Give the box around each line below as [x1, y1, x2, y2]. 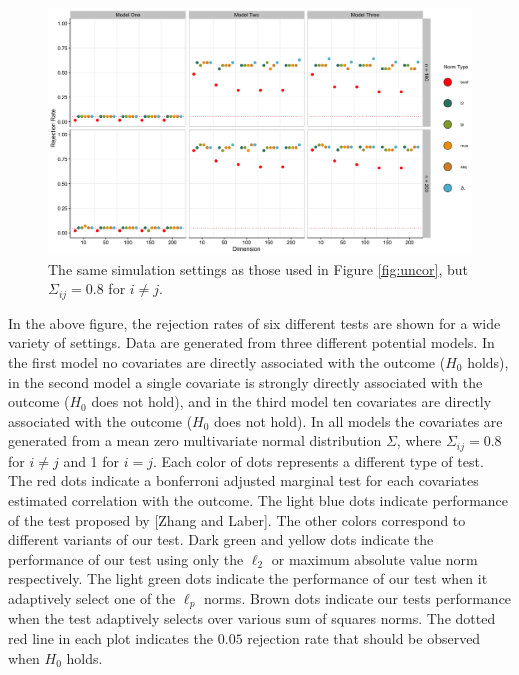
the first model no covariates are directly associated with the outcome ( [8, 352, 446, 373]
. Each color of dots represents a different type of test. [153, 450, 484, 471]
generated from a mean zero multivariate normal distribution [8, 430, 382, 451]
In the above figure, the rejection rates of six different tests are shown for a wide [8, 312, 501, 333]
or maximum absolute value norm [271, 548, 478, 569]
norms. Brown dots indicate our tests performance [203, 588, 512, 608]
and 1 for [63, 450, 120, 471]
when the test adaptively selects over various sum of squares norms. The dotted [8, 608, 496, 629]
